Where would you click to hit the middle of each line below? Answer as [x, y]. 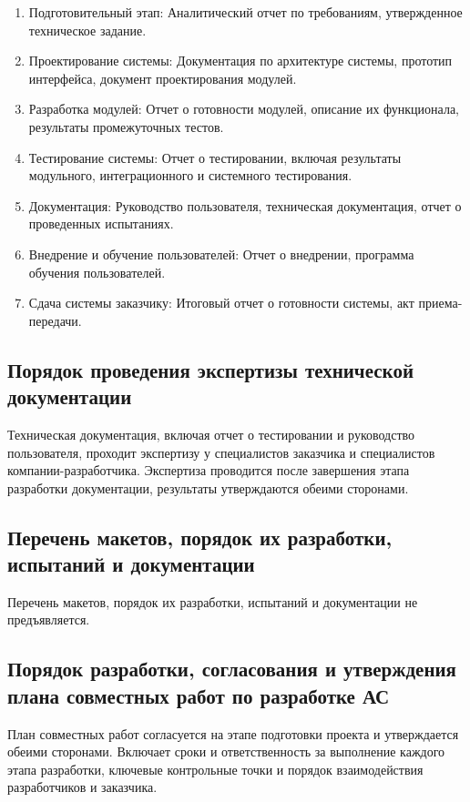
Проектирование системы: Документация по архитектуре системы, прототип [240, 61]
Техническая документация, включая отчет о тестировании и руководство [211, 434]
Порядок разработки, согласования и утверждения [232, 669]
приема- [440, 303]
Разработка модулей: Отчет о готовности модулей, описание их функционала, [244, 109]
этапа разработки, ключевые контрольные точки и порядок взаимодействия [215, 769]
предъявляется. [49, 619]
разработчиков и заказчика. [82, 787]
